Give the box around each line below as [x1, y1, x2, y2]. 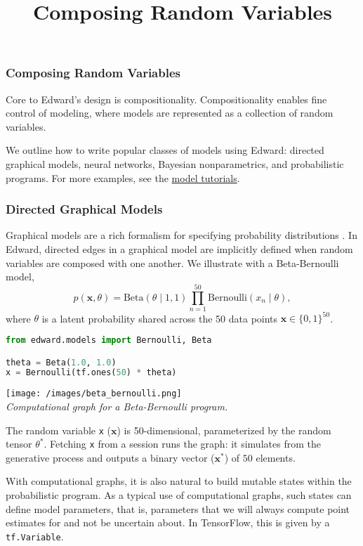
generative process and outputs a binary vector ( [6, 450, 215, 464]
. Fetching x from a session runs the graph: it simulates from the [44, 436, 321, 451]
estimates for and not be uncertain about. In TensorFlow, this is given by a [6, 515, 330, 530]
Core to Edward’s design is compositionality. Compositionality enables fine [6, 91, 327, 106]
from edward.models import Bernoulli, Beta [6, 335, 212, 346]
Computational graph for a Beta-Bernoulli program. [6, 398, 228, 413]
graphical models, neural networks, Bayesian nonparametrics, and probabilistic [6, 157, 344, 171]
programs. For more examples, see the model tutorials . [6, 170, 240, 185]
